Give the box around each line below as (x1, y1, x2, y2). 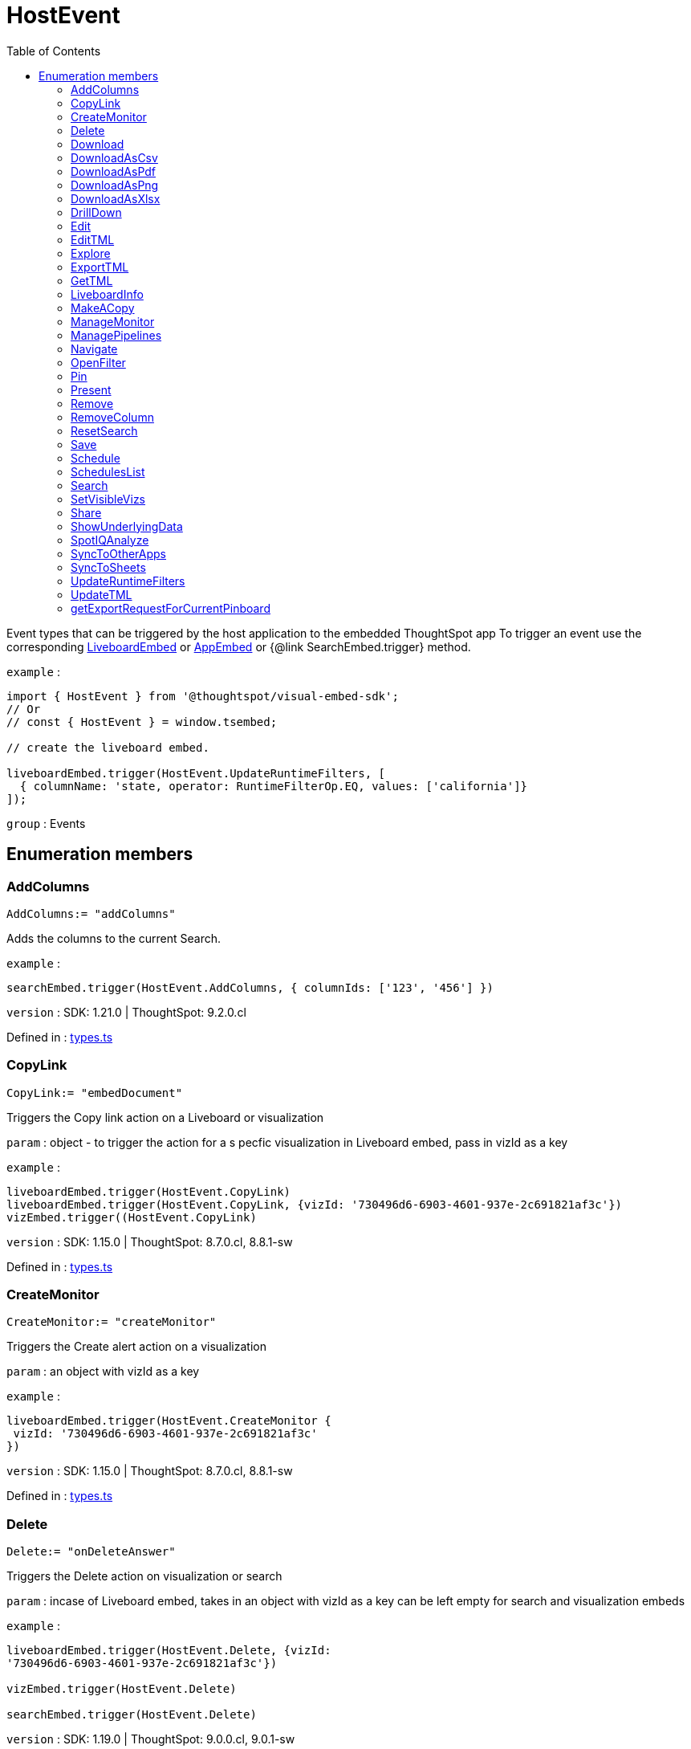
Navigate (71, 341, 118, 356)
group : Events (6, 816, 86, 830)
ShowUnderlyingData (71, 519, 183, 533)
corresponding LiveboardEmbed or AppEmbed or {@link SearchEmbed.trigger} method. (6, 639, 471, 654)
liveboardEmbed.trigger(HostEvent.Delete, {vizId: (6, 1644, 331, 1657)
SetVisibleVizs (71, 491, 146, 506)
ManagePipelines (71, 328, 162, 342)
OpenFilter (71, 355, 126, 369)
